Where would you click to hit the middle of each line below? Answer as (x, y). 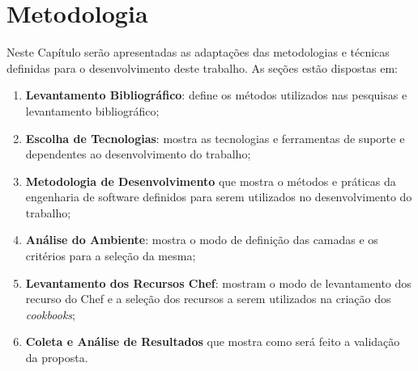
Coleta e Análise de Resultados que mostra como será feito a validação (213, 341)
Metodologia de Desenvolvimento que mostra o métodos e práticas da (211, 181)
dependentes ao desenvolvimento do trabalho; (138, 154)
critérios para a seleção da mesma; (111, 256)
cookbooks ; (50, 314)
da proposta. (57, 358)
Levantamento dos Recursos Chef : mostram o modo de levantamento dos (218, 282)
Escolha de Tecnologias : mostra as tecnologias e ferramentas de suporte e (215, 138)
